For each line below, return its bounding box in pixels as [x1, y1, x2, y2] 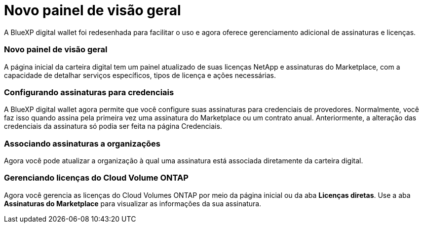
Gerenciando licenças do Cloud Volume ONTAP [4, 173, 189, 183]
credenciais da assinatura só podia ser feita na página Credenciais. [4, 122, 222, 131]
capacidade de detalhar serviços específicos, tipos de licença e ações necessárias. [4, 71, 276, 79]
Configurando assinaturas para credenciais [4, 87, 174, 97]
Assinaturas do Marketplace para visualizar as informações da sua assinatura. [4, 199, 262, 208]
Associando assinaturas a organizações [4, 138, 160, 149]
